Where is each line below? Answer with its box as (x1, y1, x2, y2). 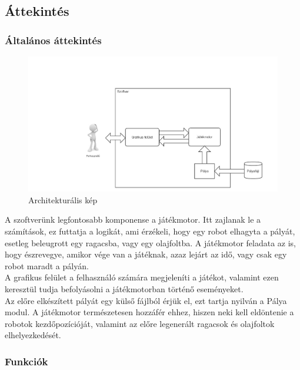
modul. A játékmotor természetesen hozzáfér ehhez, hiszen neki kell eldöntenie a (5, 306, 294, 318)
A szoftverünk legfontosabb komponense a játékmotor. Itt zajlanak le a (5, 213, 261, 226)
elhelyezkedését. (5, 329, 61, 341)
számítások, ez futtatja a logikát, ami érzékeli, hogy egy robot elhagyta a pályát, (5, 224, 295, 237)
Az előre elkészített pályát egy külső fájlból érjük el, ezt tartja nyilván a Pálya (5, 294, 287, 306)
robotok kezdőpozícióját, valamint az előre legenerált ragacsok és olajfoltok (5, 317, 275, 329)
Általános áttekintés (5, 32, 102, 47)
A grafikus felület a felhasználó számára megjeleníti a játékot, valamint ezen (5, 271, 279, 283)
